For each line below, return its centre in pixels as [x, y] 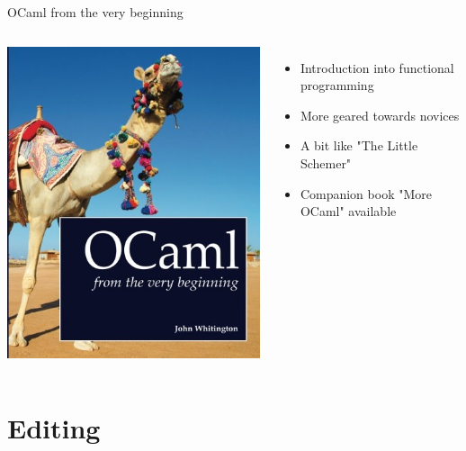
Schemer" [326, 162]
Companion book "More [366, 193]
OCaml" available [348, 211]
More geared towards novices [380, 115]
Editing [54, 427]
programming [337, 85]
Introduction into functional [377, 67]
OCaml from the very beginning [95, 12]
